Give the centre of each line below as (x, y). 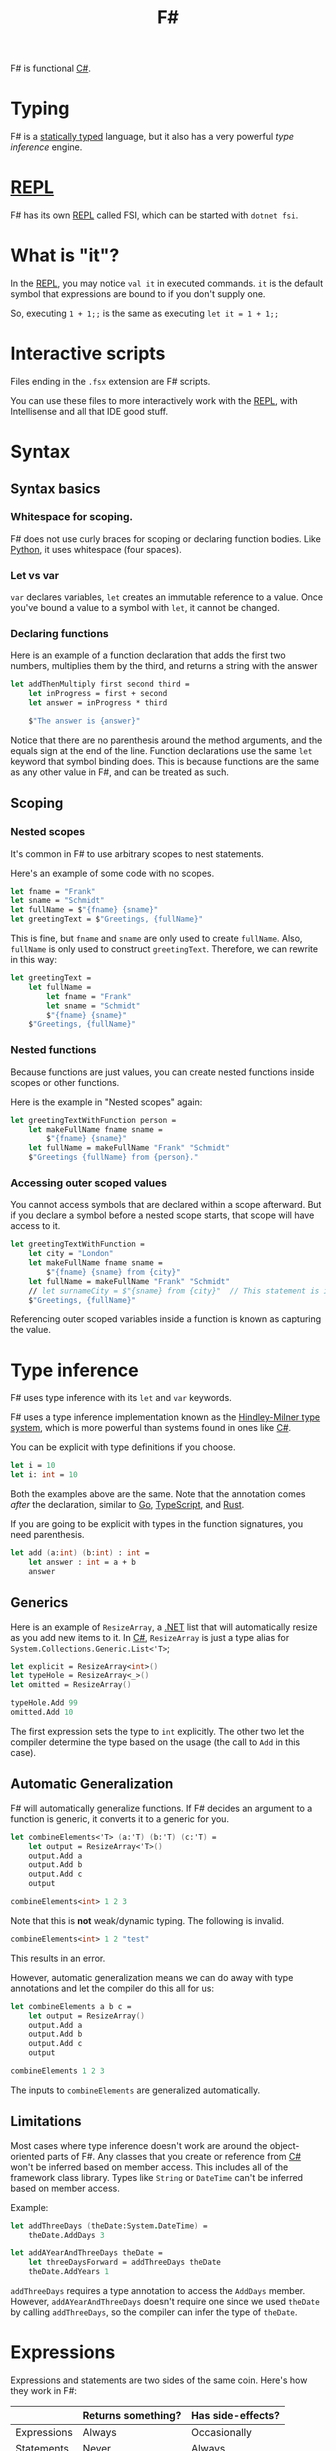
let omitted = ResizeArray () (71, 1685)
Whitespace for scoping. (71, 517)
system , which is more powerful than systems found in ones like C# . (151, 1428)
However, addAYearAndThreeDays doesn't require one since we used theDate (165, 2302)
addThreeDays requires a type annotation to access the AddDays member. (158, 2291)
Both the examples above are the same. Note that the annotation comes (158, 1494)
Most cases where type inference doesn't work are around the (139, 2145)
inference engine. (46, 147)
